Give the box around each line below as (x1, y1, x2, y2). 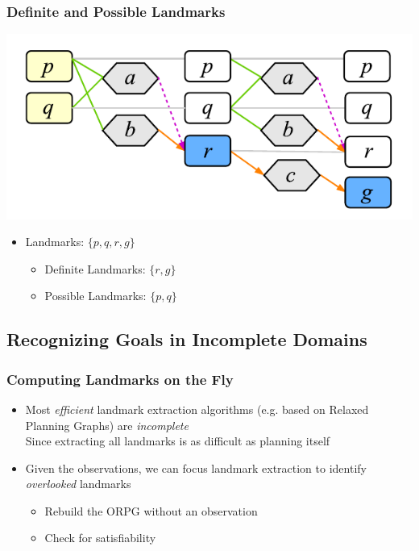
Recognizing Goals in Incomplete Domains (6, 327, 367, 352)
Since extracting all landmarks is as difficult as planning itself (25, 432, 330, 449)
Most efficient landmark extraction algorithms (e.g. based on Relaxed (25, 400, 369, 417)
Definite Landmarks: (44, 260, 146, 277)
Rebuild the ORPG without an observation (44, 502, 258, 519)
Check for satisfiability (44, 529, 156, 546)
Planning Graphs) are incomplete (25, 416, 189, 433)
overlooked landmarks (25, 475, 131, 492)
